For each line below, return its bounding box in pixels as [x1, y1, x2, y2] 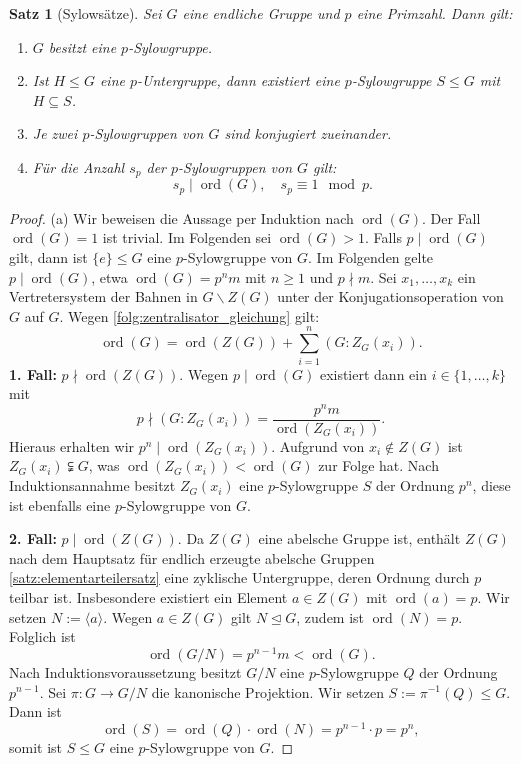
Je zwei [32, 123, 78, 144]
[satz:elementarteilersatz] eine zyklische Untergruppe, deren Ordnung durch [9, 567, 470, 588]
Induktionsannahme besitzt [9, 475, 176, 496]
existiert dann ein [319, 363, 427, 384]
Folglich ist [9, 626, 76, 647]
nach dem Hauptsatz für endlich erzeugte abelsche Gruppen [9, 547, 375, 568]
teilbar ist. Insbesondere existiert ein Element [9, 587, 288, 608]
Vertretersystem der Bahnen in [9, 286, 198, 307]
